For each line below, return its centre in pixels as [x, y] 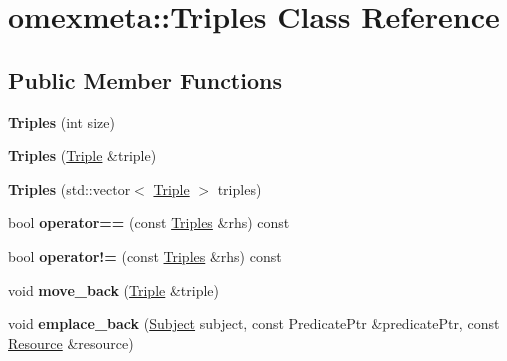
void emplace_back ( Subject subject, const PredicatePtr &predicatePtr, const [254, 323]
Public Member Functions [145, 79]
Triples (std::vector [69, 188]
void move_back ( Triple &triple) [113, 289]
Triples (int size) [61, 121]
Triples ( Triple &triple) [82, 155]
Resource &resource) [71, 342]
